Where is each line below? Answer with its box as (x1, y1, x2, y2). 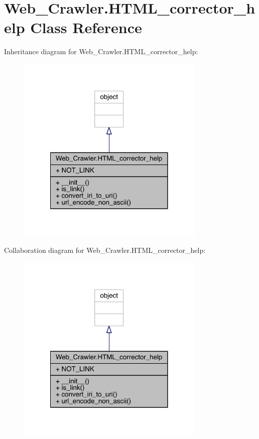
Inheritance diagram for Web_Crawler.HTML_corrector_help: (4, 46, 198, 57)
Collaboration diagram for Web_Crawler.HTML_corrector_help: (4, 245, 206, 255)
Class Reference (30, 17, 142, 38)
